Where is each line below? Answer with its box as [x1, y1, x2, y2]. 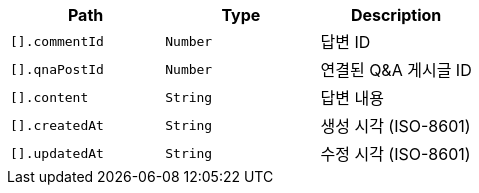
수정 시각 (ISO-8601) [320, 144, 471, 164]
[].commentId [10, 33, 104, 49]
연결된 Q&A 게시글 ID [320, 60, 472, 80]
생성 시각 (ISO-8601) [320, 116, 471, 136]
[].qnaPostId [10, 61, 104, 77]
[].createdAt [10, 117, 104, 133]
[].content [10, 89, 89, 105]
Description [350, 5, 442, 25]
